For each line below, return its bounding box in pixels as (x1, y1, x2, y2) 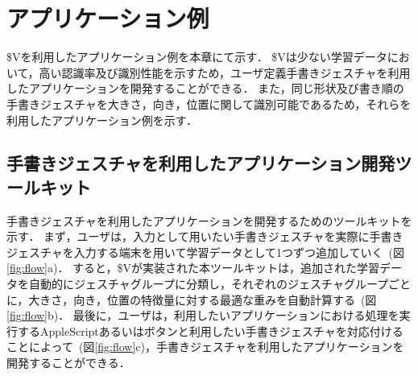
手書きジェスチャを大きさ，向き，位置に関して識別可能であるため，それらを (6, 95, 412, 112)
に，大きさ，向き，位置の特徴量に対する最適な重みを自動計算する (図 (6, 291, 377, 308)
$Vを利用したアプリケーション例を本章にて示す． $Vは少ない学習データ (6, 48, 387, 65)
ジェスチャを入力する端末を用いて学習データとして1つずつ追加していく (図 (6, 243, 405, 260)
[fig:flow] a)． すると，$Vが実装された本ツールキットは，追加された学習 (6, 259, 380, 276)
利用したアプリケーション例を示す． (6, 111, 198, 128)
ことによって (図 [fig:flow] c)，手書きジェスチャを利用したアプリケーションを (6, 338, 404, 355)
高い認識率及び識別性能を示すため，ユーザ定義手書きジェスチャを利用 (39, 64, 411, 81)
